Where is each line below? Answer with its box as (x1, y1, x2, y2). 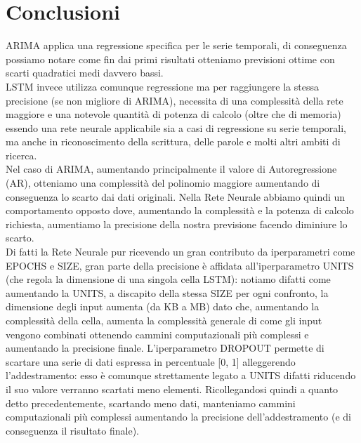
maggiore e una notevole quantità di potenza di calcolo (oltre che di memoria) (6, 107, 341, 121)
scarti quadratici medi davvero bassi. (6, 65, 164, 80)
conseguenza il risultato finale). (6, 423, 139, 437)
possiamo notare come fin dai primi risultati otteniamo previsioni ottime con (6, 51, 335, 66)
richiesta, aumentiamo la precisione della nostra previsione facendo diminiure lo (6, 216, 348, 231)
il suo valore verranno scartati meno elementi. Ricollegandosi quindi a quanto (6, 381, 339, 396)
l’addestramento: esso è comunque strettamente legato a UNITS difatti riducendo (6, 368, 356, 383)
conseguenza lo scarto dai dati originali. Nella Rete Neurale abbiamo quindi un (6, 189, 346, 204)
